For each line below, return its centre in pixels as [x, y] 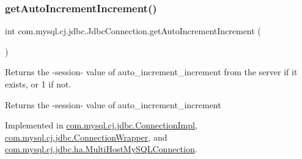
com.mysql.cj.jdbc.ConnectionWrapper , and [86, 137]
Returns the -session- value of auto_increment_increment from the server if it [151, 72]
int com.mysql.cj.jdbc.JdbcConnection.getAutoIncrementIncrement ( [133, 31]
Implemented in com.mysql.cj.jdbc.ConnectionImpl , [101, 125]
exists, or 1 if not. [38, 84]
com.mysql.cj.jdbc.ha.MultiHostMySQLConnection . [101, 149]
